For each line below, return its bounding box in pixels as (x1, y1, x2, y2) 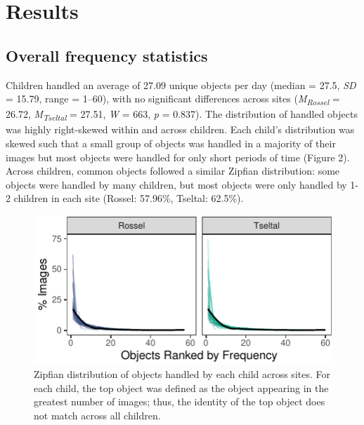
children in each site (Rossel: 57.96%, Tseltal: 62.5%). (13, 191, 244, 205)
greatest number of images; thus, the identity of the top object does (34, 394, 325, 409)
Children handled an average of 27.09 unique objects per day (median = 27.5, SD (6, 77, 356, 92)
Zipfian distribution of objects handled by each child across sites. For (34, 367, 330, 382)
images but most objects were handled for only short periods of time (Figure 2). (6, 149, 350, 164)
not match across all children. (34, 407, 161, 422)
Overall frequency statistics (6, 44, 208, 66)
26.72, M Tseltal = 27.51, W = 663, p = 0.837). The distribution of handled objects (6, 107, 358, 123)
